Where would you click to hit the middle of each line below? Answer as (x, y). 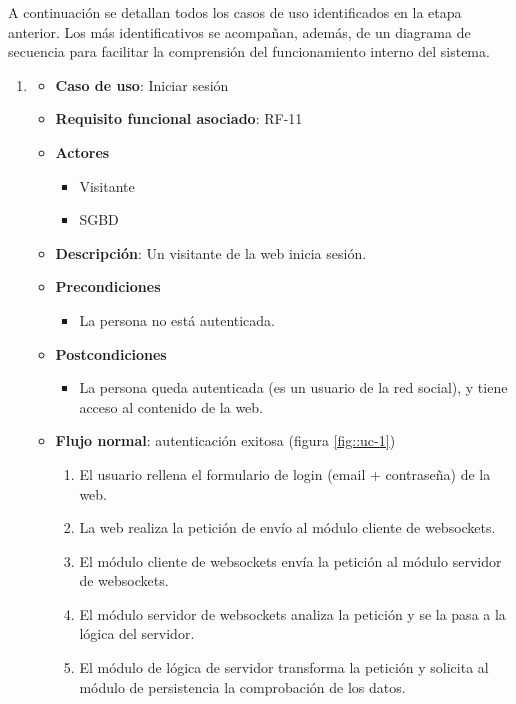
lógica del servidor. (137, 633)
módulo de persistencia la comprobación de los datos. (242, 686)
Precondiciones (108, 286)
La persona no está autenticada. (177, 319)
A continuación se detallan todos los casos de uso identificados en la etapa (235, 12)
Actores (82, 151)
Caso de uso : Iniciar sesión (142, 84)
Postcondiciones (111, 353)
